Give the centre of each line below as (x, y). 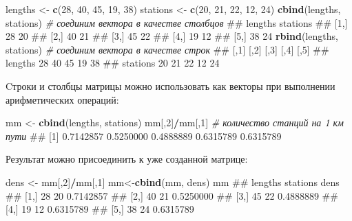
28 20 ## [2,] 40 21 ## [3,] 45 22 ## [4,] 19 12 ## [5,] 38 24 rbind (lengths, (172, 36)
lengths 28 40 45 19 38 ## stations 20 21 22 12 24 (113, 63)
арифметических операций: (62, 99)
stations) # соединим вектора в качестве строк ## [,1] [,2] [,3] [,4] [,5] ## (167, 49)
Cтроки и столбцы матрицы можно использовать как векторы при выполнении (170, 85)
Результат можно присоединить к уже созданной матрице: (127, 159)
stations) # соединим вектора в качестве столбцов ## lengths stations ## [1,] (177, 22)
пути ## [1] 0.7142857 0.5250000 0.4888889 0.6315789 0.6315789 (144, 136)
